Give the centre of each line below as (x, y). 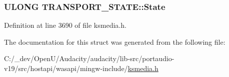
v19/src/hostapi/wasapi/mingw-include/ (66, 68)
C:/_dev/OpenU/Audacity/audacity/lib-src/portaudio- (89, 58)
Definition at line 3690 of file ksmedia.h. (65, 25)
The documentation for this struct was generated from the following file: (115, 41)
